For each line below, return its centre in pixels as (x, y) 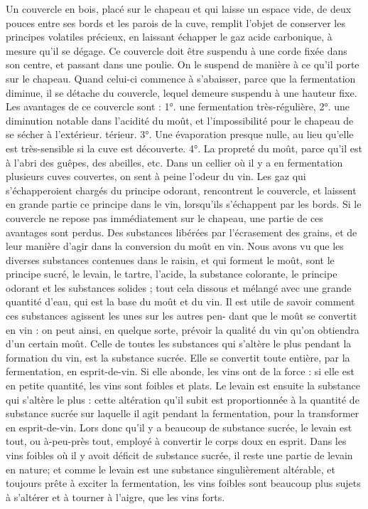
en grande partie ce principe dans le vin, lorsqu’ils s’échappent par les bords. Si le (184, 204)
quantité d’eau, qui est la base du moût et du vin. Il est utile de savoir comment (180, 301)
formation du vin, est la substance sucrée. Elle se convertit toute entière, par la (178, 357)
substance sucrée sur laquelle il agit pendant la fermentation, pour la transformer (183, 413)
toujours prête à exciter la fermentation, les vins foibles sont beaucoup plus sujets (183, 483)
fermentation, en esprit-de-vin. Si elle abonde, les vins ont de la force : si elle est (180, 371)
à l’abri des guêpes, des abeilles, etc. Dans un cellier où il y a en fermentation (174, 162)
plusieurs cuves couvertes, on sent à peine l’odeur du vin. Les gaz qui (156, 176)
